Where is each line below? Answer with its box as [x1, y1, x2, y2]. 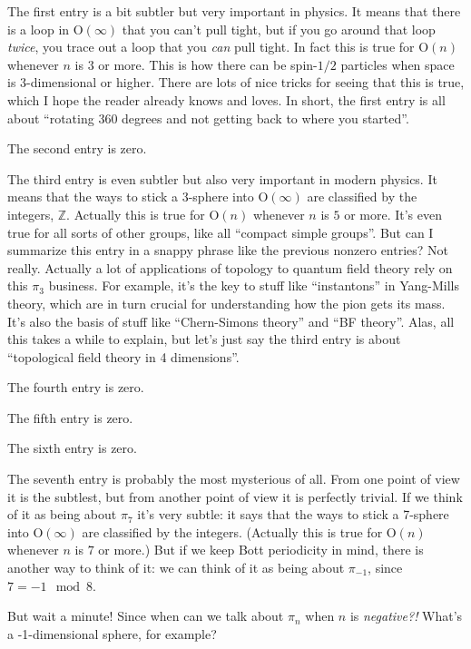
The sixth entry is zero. [7, 438, 137, 457]
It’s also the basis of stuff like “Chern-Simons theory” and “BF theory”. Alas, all [7, 311, 455, 330]
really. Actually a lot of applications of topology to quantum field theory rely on [7, 258, 453, 277]
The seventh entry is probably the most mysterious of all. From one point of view [7, 469, 460, 488]
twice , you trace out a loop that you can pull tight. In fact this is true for [7, 37, 415, 56]
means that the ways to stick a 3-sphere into [7, 187, 254, 206]
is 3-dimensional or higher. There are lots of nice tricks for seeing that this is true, [7, 73, 465, 92]
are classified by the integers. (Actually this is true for [82, 522, 383, 541]
